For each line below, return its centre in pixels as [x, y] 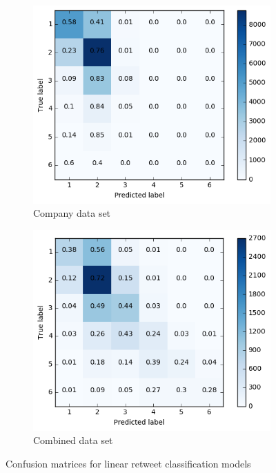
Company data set [72, 213]
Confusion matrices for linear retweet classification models [128, 464]
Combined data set [73, 440]
